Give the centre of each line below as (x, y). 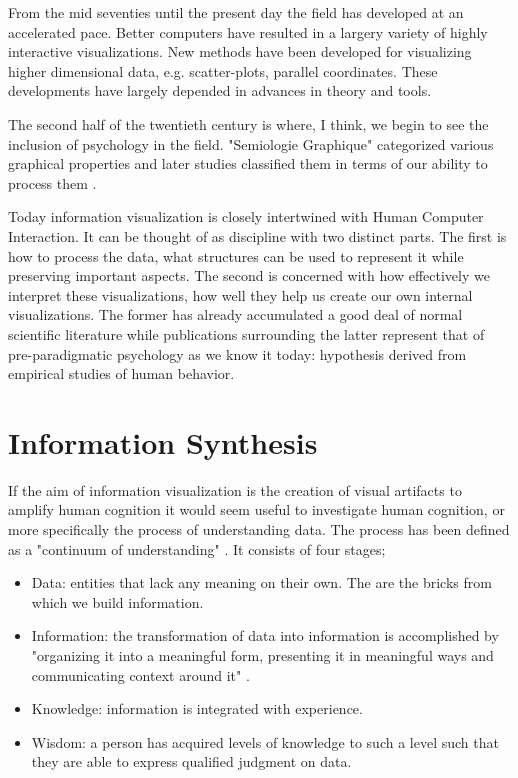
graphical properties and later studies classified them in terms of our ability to (248, 163)
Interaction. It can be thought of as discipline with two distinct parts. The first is (257, 235)
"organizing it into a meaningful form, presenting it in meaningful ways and (262, 654)
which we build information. (117, 601)
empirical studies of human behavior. (121, 373)
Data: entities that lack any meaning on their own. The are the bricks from (261, 582)
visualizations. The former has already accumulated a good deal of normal (235, 314)
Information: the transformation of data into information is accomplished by (265, 635)
